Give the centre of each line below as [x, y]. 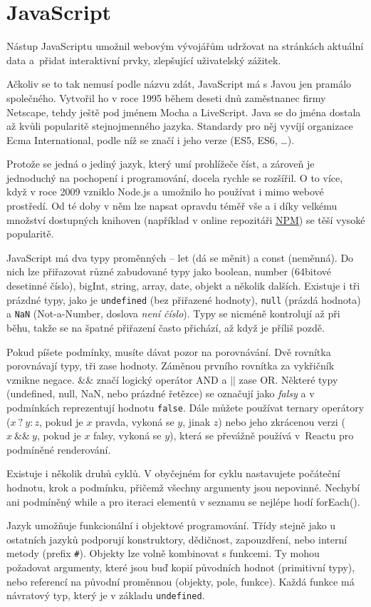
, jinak [197, 421]
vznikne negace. [41, 379]
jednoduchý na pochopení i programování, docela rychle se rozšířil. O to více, [175, 177]
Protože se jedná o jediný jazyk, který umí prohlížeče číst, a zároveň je [161, 164]
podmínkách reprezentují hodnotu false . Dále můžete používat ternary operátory [185, 407]
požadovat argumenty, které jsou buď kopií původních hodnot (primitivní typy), [181, 567]
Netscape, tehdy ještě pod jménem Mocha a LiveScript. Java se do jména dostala [184, 112]
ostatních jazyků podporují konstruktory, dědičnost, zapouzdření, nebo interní [177, 539]
